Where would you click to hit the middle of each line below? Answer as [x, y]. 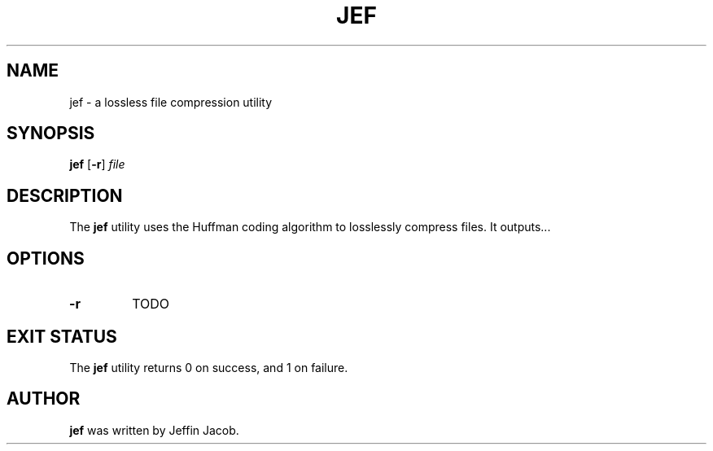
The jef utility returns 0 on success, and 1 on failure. [209, 367]
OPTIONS [46, 258]
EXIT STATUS [62, 336]
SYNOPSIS [51, 134]
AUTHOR [44, 399]
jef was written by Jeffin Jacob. [154, 430]
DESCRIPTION [65, 195]
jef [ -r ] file [97, 164]
